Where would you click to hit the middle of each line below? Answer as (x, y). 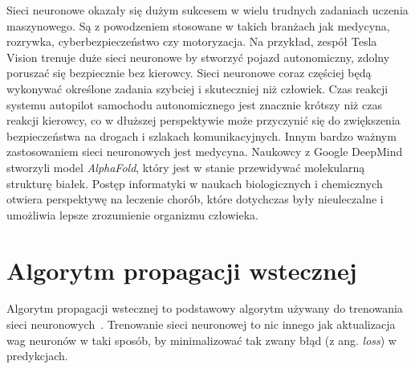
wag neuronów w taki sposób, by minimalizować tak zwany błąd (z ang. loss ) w (201, 340)
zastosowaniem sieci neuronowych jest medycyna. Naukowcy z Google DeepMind (205, 152)
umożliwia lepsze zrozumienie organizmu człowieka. (132, 214)
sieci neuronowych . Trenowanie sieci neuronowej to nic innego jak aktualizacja (201, 324)
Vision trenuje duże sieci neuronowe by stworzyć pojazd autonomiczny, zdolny (198, 57)
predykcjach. (37, 356)
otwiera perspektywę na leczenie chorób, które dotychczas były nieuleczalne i (195, 199)
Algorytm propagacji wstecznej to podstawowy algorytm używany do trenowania (205, 308)
